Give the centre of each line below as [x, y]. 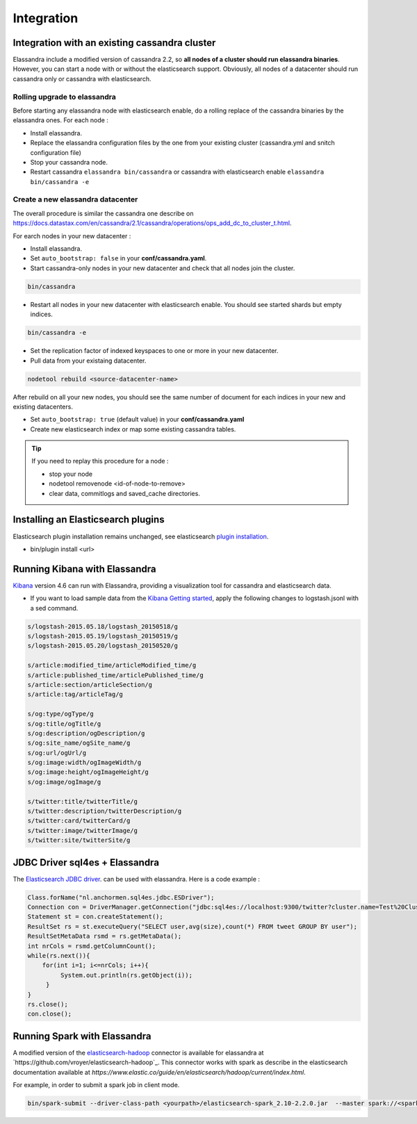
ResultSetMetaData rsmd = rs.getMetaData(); [105, 936]
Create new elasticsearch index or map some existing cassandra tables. [133, 429]
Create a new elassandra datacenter [75, 199]
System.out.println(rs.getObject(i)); [126, 975]
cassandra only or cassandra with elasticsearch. [82, 78]
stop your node [71, 474]
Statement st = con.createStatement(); [95, 917]
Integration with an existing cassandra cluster [114, 43]
